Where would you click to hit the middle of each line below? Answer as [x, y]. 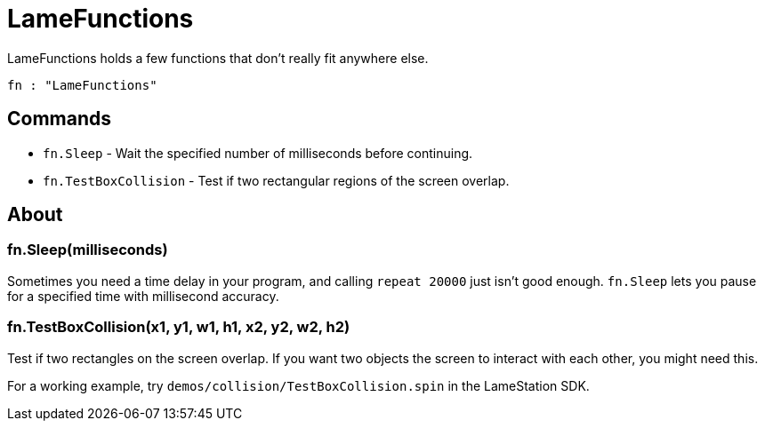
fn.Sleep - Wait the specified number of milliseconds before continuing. [258, 153]
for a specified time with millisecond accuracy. [143, 296]
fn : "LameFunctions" [82, 85]
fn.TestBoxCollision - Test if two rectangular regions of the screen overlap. [276, 180]
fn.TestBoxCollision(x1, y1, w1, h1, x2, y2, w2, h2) [179, 327]
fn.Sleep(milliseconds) [88, 250]
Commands [60, 119]
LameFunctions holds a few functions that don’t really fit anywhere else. [218, 58]
